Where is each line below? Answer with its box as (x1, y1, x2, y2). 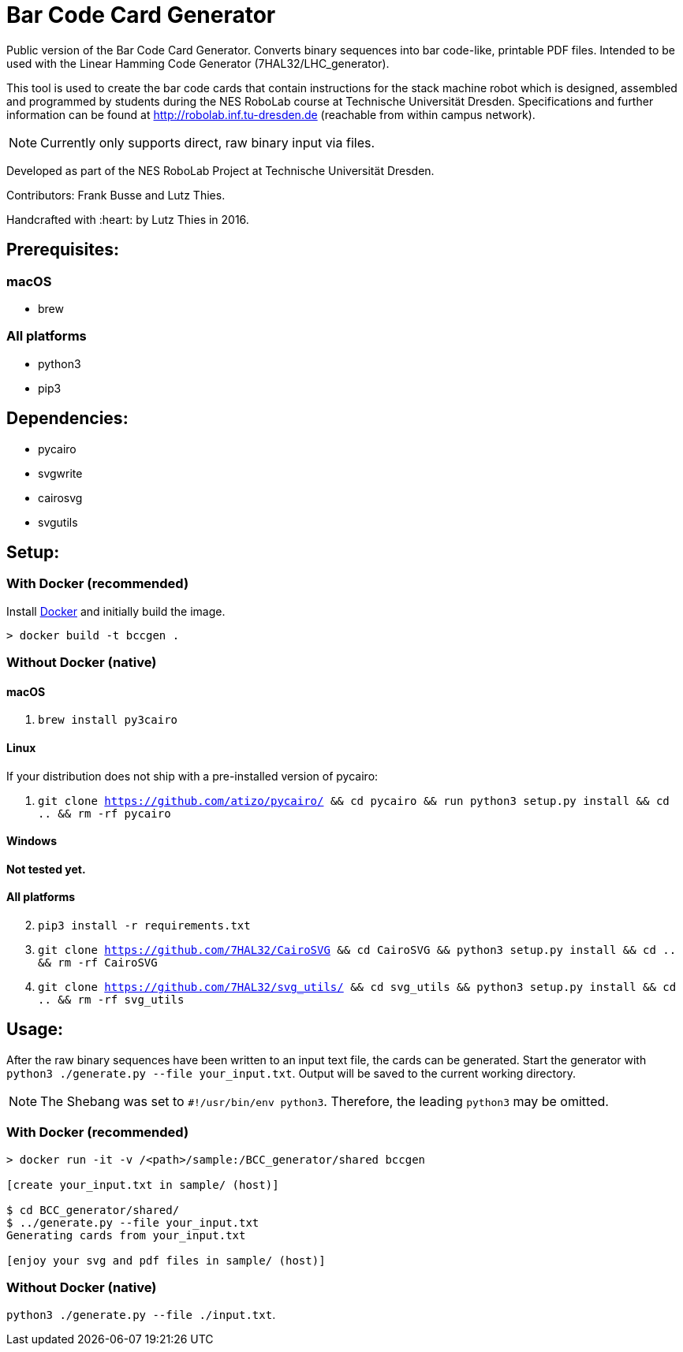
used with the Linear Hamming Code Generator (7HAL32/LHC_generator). (6, 56, 390, 70)
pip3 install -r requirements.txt (38, 919, 251, 933)
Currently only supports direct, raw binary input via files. (40, 134, 375, 151)
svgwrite (38, 466, 83, 480)
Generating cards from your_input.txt (6, 1228, 246, 1242)
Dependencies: (6, 408, 129, 429)
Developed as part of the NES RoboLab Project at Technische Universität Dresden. (6, 163, 435, 177)
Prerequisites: (6, 240, 119, 260)
